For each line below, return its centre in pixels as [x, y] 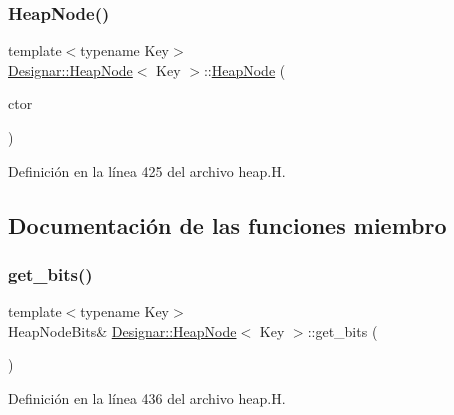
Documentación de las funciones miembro [227, 224]
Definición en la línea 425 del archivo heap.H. [147, 170]
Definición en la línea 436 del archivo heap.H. [147, 397]
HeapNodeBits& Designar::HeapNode [122, 330]
